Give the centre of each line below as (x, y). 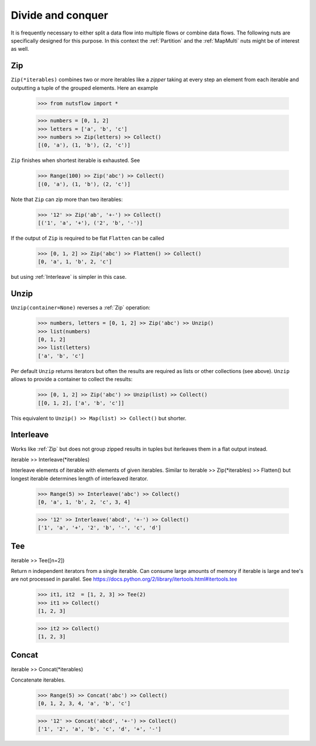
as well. (20, 49)
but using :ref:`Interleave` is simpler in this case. (69, 277)
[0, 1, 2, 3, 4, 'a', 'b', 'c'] (84, 704)
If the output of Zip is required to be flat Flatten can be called (87, 238)
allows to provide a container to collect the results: (72, 379)
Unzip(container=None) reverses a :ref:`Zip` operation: (80, 308)
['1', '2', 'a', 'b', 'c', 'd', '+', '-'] (99, 729)
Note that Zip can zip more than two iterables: (67, 199)
